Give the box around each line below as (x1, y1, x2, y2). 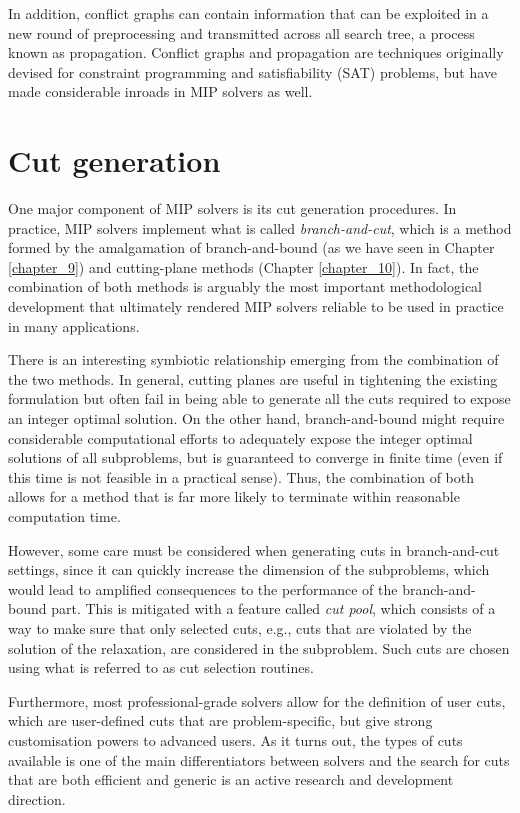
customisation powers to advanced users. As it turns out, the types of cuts (8, 729, 463, 750)
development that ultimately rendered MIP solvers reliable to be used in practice (8, 296, 504, 317)
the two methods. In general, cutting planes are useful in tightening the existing (8, 368, 498, 389)
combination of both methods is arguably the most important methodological (8, 276, 483, 297)
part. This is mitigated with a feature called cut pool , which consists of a (51, 598, 496, 619)
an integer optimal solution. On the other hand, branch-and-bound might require (8, 408, 505, 429)
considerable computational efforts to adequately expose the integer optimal (8, 427, 473, 448)
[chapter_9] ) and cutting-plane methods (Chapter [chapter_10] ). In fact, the (8, 256, 479, 277)
